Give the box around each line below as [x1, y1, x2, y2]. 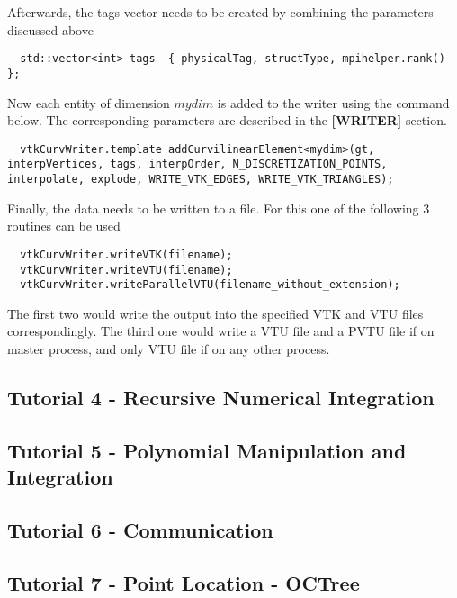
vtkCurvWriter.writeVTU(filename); [20, 263, 233, 276]
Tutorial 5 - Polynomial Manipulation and [7, 436, 407, 464]
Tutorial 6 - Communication [7, 515, 273, 543]
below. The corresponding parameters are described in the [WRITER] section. [7, 111, 447, 130]
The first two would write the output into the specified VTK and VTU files [7, 304, 424, 322]
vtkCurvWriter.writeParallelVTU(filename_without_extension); [20, 278, 400, 292]
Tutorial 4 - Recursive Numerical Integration [7, 383, 435, 411]
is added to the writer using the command [217, 93, 450, 112]
